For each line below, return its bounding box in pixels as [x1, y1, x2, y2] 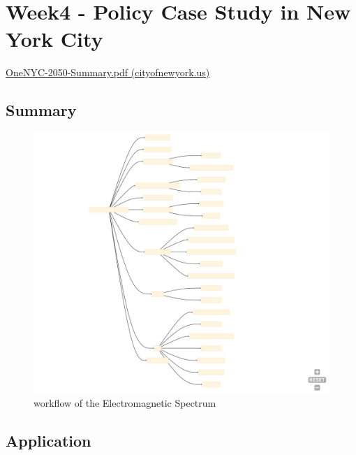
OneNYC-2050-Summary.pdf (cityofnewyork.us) [6, 65, 210, 80]
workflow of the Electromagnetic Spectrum [34, 395, 216, 410]
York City [6, 24, 103, 53]
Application [6, 429, 91, 451]
